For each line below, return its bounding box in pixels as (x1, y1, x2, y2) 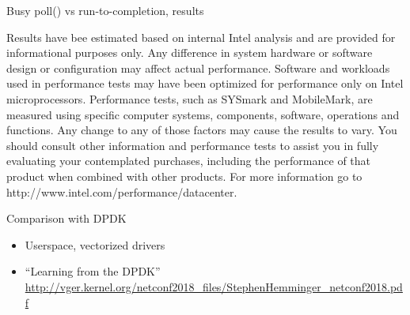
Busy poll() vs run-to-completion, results (6, 2, 204, 18)
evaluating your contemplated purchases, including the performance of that (6, 152, 371, 169)
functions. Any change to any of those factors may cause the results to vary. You (6, 122, 397, 138)
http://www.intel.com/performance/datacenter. (6, 183, 237, 200)
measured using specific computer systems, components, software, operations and (6, 106, 400, 122)
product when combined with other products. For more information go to (6, 167, 363, 184)
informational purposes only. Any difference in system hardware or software (6, 44, 373, 61)
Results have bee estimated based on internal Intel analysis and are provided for (6, 28, 396, 45)
